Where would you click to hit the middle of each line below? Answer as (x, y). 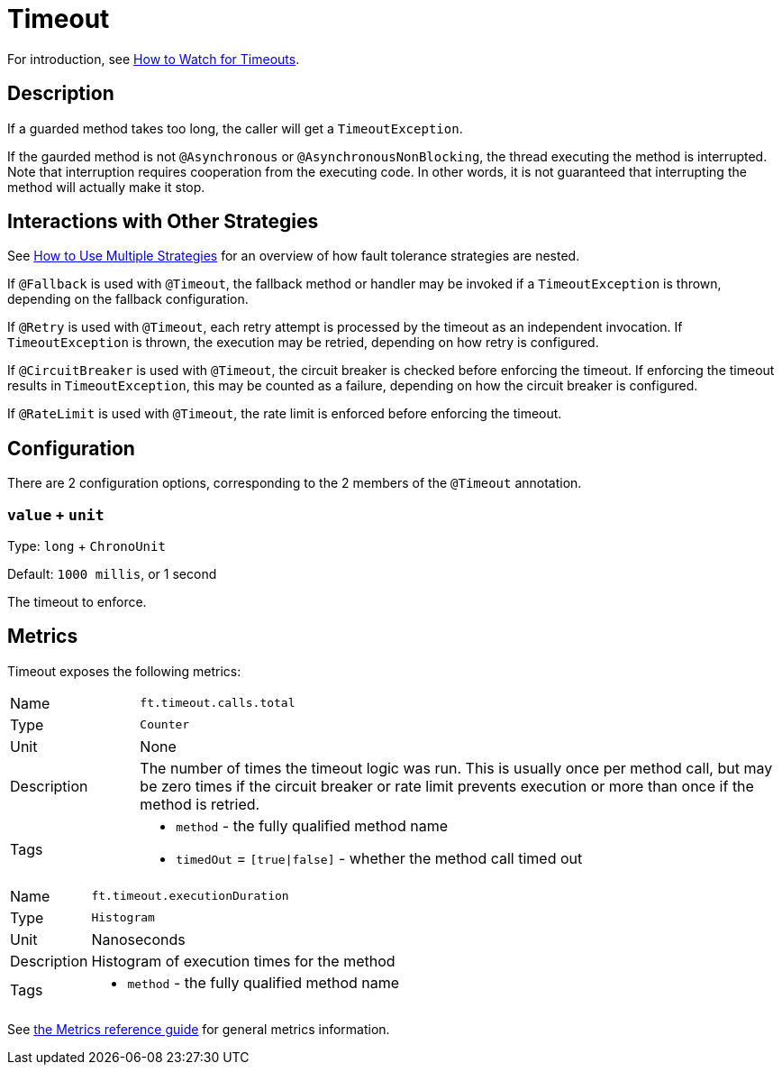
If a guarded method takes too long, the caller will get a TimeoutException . (235, 128)
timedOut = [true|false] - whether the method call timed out (379, 858)
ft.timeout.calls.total (218, 703)
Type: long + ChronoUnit (86, 546)
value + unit (56, 514)
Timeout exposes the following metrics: (124, 671)
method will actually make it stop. (106, 187)
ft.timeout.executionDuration (190, 896)
